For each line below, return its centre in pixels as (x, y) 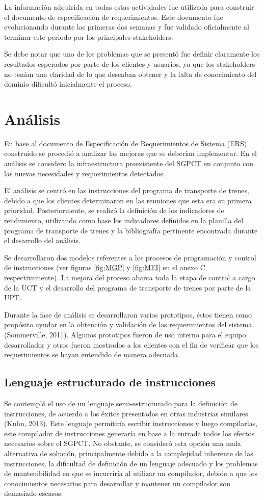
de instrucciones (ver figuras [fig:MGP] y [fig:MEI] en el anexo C (105, 267)
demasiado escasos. (34, 493)
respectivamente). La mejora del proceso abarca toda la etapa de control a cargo (130, 277)
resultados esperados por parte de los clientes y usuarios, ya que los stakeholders (130, 63)
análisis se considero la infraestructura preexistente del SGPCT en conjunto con (129, 163)
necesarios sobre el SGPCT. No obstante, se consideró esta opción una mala (123, 443)
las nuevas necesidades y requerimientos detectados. (85, 173)
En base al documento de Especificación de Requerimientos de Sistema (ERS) (126, 143)
